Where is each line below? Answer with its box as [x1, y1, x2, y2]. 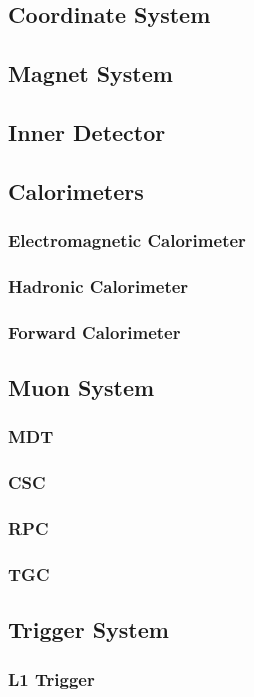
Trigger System [8, 614, 169, 645]
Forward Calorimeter [8, 319, 181, 344]
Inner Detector [8, 116, 166, 147]
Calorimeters [8, 175, 144, 206]
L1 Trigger [8, 666, 95, 691]
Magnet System [8, 58, 173, 89]
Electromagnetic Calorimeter [8, 228, 246, 253]
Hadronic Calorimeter [8, 273, 189, 298]
